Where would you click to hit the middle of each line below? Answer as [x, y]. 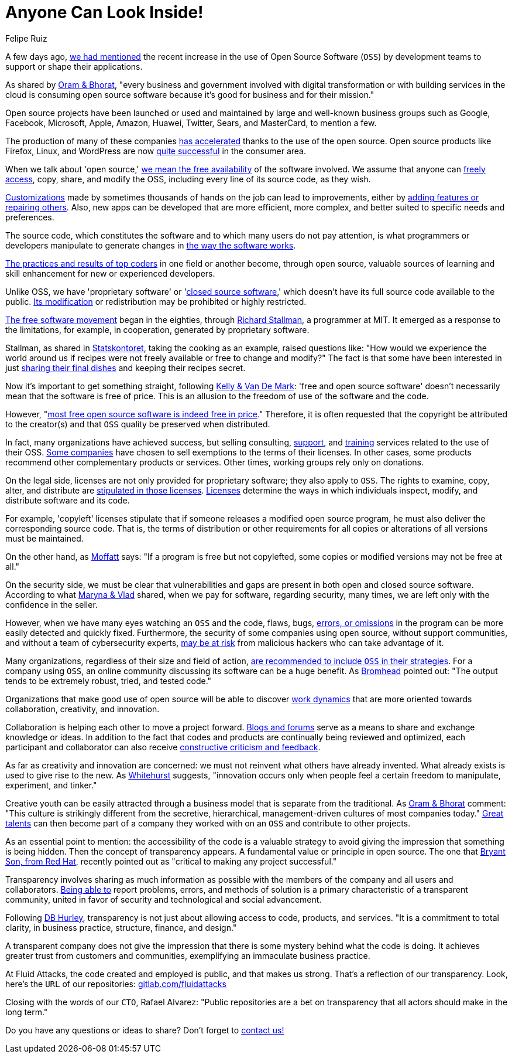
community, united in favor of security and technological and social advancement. [164, 899]
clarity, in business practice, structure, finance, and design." [121, 927]
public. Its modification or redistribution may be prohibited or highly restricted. [156, 301]
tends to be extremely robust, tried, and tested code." [109, 681]
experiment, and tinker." [51, 785]
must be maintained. [44, 538]
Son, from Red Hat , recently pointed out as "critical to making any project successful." [171, 861]
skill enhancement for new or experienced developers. [110, 273]
